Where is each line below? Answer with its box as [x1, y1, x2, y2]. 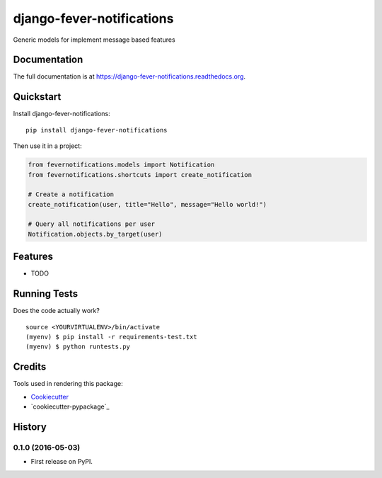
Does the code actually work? [13, 307, 100, 315]
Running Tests [13, 288, 78, 300]
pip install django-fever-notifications [25, 126, 168, 134]
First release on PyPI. [30, 457, 93, 466]
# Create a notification [28, 190, 115, 198]
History [13, 421, 47, 433]
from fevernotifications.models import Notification [28, 161, 215, 169]
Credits [13, 361, 47, 373]
